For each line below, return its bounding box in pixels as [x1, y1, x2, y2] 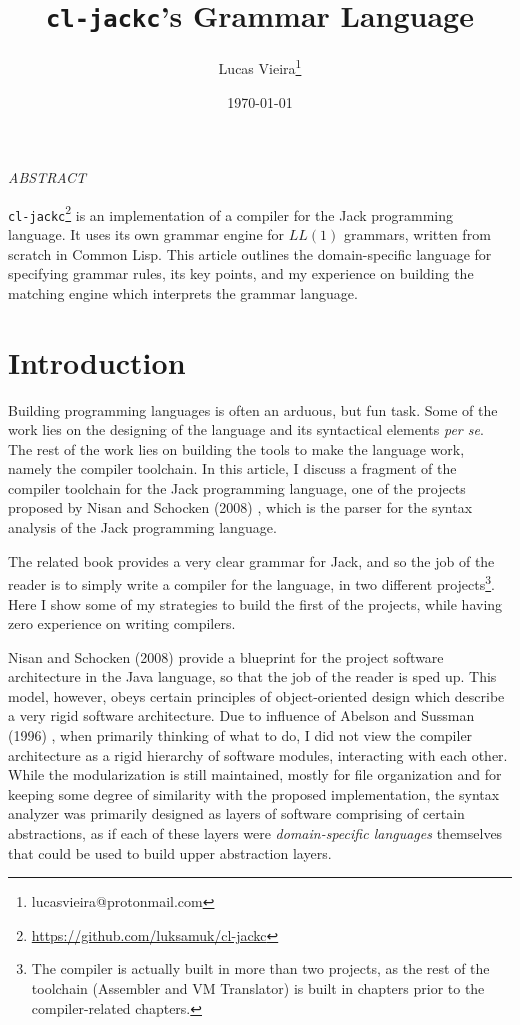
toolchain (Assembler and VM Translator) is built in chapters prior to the [31, 978, 485, 998]
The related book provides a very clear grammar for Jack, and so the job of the [8, 550, 495, 571]
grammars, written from [343, 224, 491, 244]
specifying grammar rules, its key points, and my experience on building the [8, 263, 474, 284]
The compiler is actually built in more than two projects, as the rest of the [31, 958, 490, 979]
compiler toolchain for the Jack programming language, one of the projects [8, 477, 466, 498]
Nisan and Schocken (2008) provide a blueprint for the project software [8, 646, 444, 667]
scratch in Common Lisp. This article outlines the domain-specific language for [8, 243, 492, 264]
